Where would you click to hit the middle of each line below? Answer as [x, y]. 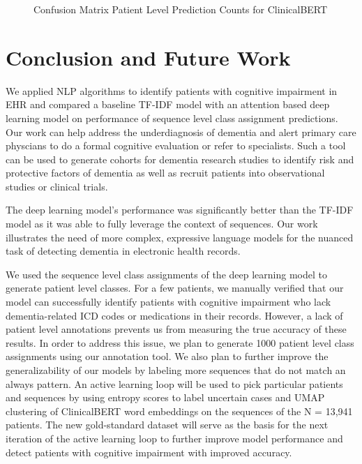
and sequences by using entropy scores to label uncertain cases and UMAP [165, 397]
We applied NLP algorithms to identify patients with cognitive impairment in [172, 90]
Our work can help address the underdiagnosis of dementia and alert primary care [181, 132]
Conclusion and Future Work [148, 57]
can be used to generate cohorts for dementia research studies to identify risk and [180, 159]
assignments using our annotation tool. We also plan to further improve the [167, 356]
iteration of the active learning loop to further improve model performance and [174, 438]
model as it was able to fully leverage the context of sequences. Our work [162, 224]
